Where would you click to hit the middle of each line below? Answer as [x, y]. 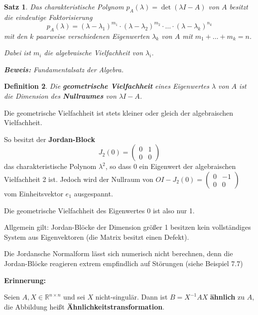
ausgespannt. [93, 194]
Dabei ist [17, 53]
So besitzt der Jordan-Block [50, 139]
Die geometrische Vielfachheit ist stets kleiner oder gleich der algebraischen [119, 112]
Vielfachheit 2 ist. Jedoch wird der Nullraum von [79, 179]
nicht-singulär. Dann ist [131, 297]
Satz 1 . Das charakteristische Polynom [64, 6]
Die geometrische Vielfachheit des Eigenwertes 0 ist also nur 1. [99, 210]
